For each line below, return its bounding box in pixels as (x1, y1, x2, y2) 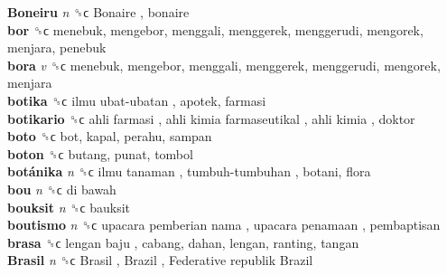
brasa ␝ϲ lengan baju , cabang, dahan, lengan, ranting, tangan (7, 232, 359, 251)
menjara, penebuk (7, 38, 107, 57)
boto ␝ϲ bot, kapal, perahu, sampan (7, 127, 212, 146)
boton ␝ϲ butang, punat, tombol (7, 144, 193, 163)
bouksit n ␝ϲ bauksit (7, 197, 131, 216)
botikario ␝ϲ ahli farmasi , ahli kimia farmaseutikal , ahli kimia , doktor (7, 109, 415, 128)
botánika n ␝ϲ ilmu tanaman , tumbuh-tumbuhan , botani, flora (7, 162, 371, 181)
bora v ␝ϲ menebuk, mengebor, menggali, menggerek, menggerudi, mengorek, (7, 55, 441, 74)
